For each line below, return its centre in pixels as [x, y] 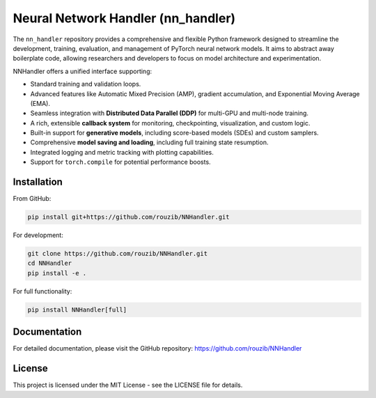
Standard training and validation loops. [86, 84]
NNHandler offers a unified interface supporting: [83, 71]
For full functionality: [42, 291]
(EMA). [40, 103]
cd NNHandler [50, 263]
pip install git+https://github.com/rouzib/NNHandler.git [128, 217]
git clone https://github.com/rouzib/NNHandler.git [118, 254]
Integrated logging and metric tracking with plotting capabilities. [122, 152]
